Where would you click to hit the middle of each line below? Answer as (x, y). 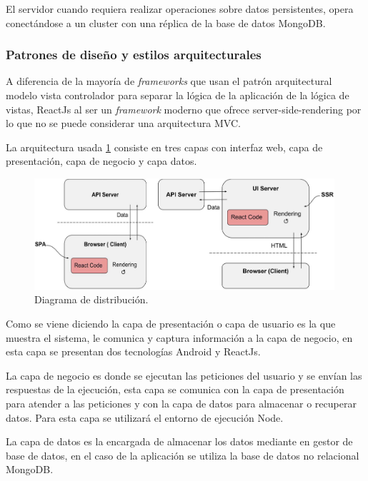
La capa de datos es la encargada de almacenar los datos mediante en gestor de (179, 441)
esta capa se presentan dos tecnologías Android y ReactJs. (133, 351)
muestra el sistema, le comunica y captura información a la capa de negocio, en (179, 337)
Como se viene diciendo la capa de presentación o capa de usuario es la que (171, 324)
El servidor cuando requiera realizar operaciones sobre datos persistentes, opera (180, 9)
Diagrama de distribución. (91, 299)
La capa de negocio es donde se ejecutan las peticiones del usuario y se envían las (184, 375)
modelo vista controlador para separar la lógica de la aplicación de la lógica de (178, 95)
